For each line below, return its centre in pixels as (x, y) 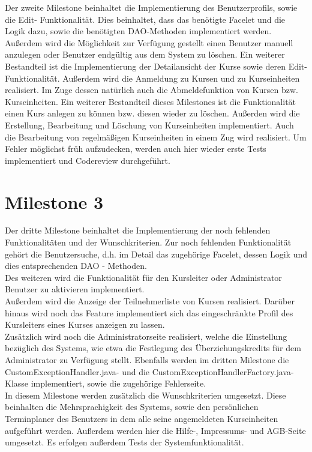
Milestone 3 (54, 201)
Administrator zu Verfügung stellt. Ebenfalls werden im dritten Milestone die (147, 359)
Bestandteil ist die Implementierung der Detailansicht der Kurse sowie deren (145, 66)
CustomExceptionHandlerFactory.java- (223, 371)
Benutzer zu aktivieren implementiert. (75, 289)
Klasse (17, 383)
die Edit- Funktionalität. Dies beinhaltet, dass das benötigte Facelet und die (145, 19)
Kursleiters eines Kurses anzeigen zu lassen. (85, 324)
